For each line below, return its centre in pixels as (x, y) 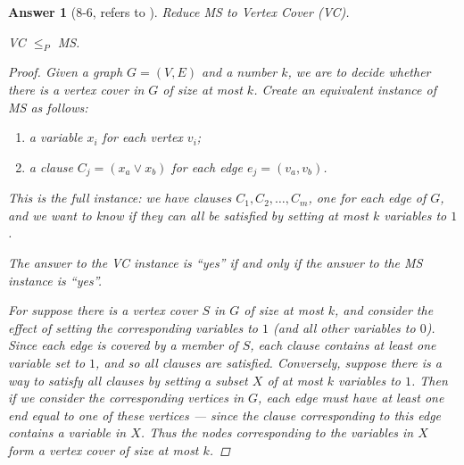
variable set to (47, 362)
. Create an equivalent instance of (345, 89)
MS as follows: (48, 107)
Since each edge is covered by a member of (123, 345)
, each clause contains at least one (343, 345)
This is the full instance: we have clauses (120, 198)
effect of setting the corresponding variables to (133, 327)
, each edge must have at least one (351, 398)
